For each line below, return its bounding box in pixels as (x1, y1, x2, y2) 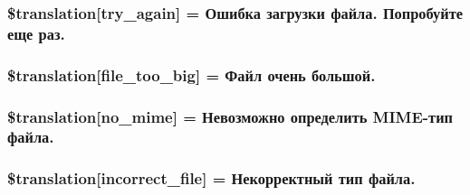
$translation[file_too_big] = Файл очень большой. (7, 63, 376, 86)
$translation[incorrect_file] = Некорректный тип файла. (7, 167, 416, 190)
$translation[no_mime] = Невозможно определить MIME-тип (7, 105, 453, 127)
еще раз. (7, 22, 65, 44)
